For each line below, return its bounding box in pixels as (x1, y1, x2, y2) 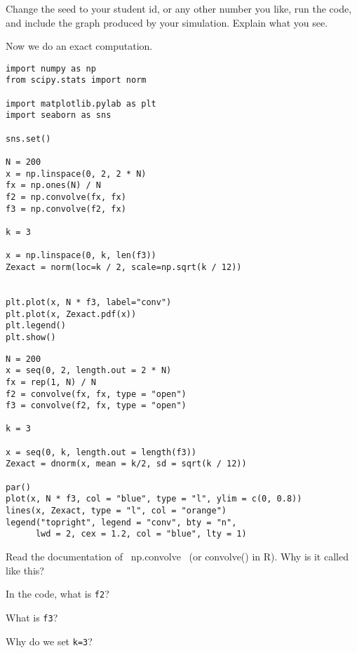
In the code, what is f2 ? (6, 586, 109, 601)
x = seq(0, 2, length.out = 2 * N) (6, 365, 172, 376)
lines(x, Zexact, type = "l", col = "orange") (6, 506, 227, 516)
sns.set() (6, 133, 51, 144)
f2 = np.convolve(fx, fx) (6, 192, 126, 202)
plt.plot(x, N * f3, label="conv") (6, 297, 172, 307)
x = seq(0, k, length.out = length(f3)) (6, 447, 197, 457)
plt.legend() (6, 321, 66, 331)
